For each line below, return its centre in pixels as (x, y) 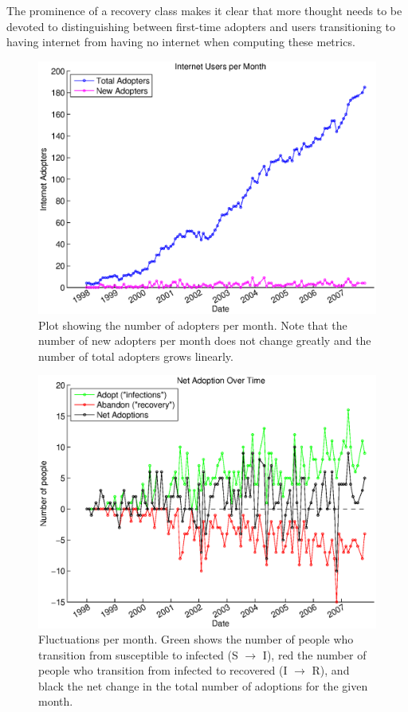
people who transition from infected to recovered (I (163, 670)
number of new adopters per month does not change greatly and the (205, 340)
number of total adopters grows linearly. (136, 356)
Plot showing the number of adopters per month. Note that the (193, 325)
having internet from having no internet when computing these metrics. (181, 42)
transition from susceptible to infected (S (138, 654)
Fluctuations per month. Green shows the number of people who (196, 639)
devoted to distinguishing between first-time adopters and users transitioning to (201, 26)
